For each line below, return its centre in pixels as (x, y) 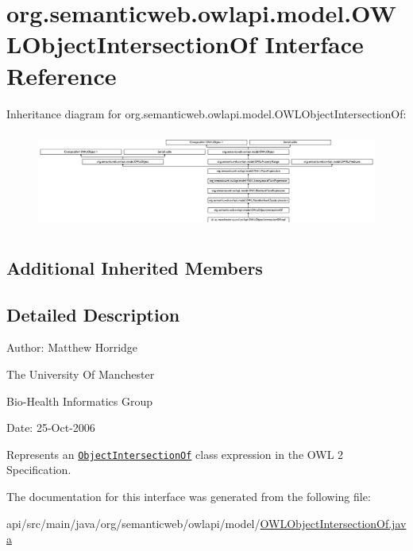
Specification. (39, 470)
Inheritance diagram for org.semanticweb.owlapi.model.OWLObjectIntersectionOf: (206, 113)
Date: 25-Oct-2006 (51, 428)
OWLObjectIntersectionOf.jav (333, 523)
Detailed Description (93, 314)
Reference (62, 75)
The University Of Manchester (81, 374)
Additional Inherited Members (135, 267)
